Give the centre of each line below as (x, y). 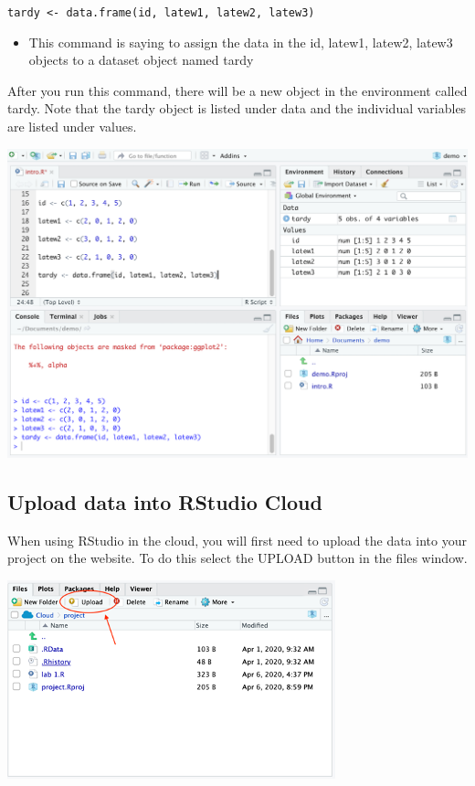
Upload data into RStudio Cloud (165, 501)
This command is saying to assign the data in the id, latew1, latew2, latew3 (241, 42)
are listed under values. (72, 127)
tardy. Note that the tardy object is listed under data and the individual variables (237, 108)
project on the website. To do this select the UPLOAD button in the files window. (237, 558)
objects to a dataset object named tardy (141, 60)
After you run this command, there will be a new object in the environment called (237, 90)
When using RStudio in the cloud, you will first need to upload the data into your (237, 540)
